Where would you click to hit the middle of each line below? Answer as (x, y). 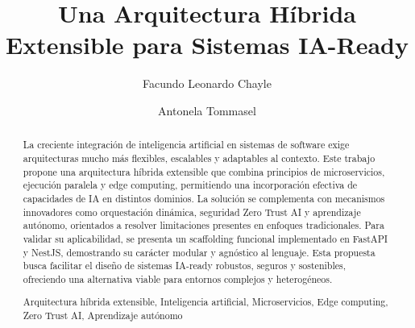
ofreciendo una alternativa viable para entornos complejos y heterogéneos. (178, 278)
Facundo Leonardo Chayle (207, 83)
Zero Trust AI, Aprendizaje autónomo (103, 316)
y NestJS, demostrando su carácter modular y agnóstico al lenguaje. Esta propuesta (199, 252)
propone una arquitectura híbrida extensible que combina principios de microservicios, (204, 171)
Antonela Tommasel (207, 110)
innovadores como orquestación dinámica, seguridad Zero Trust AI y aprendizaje (192, 212)
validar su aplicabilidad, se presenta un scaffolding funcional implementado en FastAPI (205, 238)
